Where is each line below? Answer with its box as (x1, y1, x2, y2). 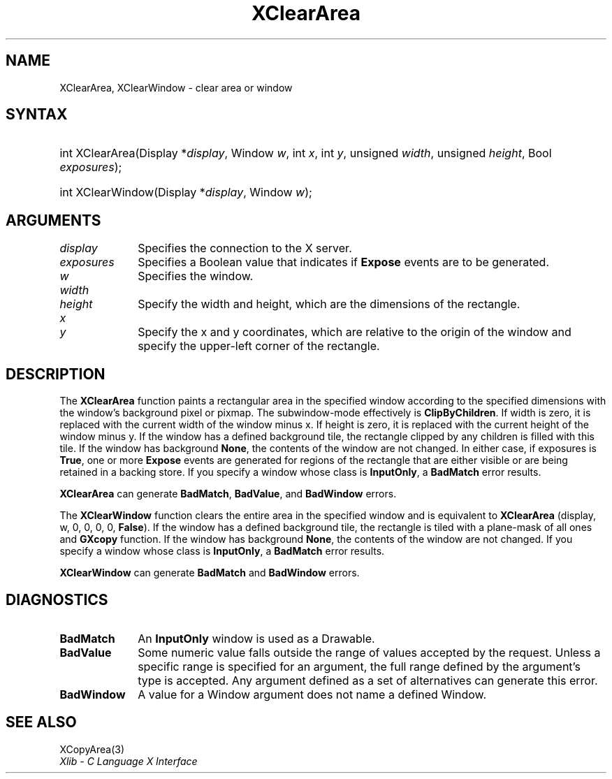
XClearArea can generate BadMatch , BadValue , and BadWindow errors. (59, 488, 397, 500)
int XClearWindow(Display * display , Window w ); (59, 185, 312, 200)
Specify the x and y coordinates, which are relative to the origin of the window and (138, 325, 571, 340)
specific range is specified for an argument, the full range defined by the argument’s (138, 659, 581, 674)
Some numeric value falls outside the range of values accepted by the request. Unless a (138, 645, 601, 660)
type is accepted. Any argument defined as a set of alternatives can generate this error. (138, 673, 598, 687)
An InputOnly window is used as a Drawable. (138, 631, 375, 646)
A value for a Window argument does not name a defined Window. (138, 687, 487, 701)
